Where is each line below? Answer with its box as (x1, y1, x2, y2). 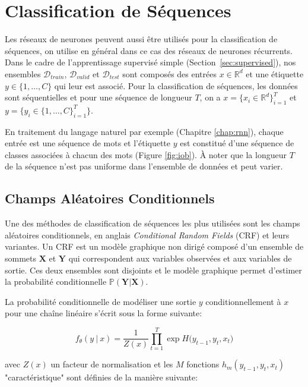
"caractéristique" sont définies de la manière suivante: (5, 371, 198, 383)
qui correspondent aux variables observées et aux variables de (68, 252, 292, 265)
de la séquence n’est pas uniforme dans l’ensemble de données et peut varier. (5, 160, 283, 172)
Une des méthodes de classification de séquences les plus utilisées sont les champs (5, 217, 300, 229)
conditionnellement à (205, 295, 281, 307)
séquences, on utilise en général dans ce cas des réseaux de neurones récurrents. (5, 44, 293, 56)
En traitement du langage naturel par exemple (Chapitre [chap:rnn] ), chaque (5, 125, 284, 137)
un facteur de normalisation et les (50, 358, 173, 370)
